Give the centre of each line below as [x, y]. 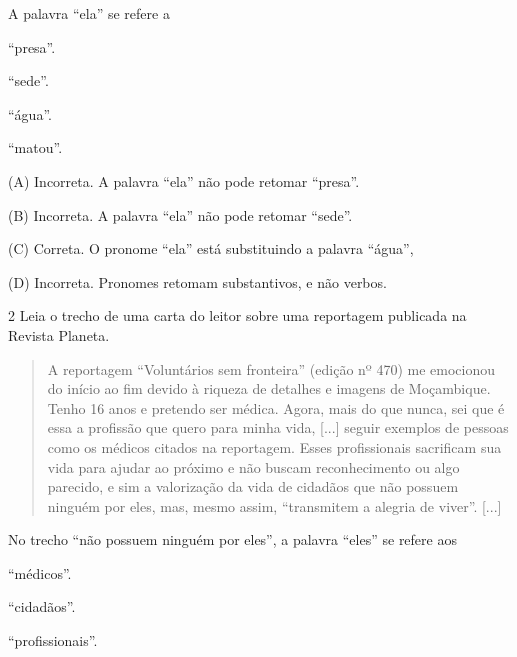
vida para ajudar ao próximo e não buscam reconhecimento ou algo [253, 466]
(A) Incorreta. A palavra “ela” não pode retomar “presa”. [184, 180]
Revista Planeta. [59, 334]
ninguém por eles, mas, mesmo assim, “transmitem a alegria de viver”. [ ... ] [274, 505]
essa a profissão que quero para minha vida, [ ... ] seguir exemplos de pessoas [278, 427]
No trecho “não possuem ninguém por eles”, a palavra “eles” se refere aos [232, 539]
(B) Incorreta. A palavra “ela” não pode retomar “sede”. [180, 214]
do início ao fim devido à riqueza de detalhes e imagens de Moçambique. [269, 388]
